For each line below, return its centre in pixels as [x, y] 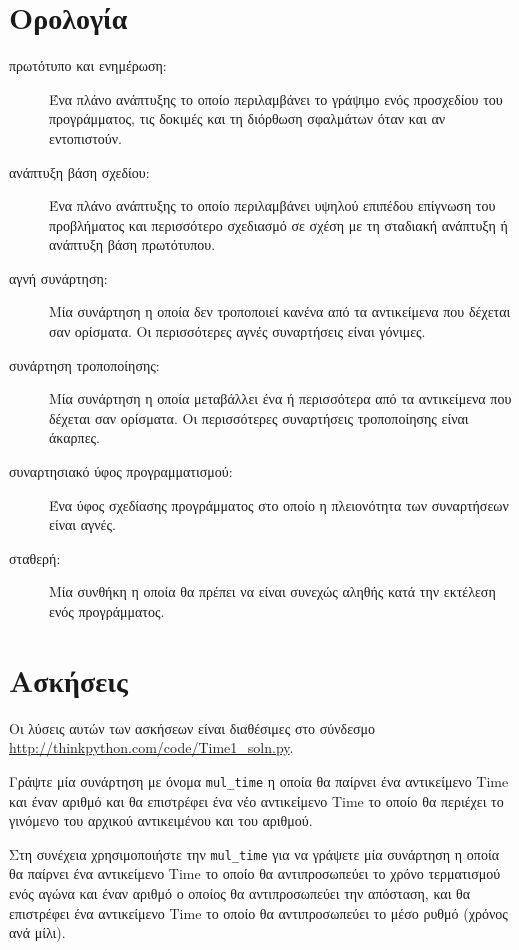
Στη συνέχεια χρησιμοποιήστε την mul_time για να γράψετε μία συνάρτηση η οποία [254, 853]
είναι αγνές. [82, 524]
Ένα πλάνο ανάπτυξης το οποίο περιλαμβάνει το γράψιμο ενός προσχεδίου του [276, 98]
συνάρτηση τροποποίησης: [84, 364]
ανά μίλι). [37, 932]
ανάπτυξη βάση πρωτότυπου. [132, 244]
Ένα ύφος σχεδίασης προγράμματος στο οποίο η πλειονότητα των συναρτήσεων [279, 504]
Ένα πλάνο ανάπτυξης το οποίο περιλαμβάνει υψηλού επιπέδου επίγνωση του [272, 205]
